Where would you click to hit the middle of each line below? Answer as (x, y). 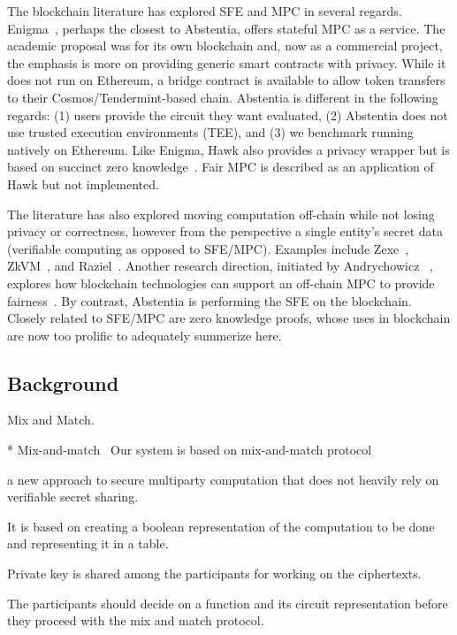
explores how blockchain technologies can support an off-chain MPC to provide (221, 283)
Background (63, 383)
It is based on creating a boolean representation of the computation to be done (221, 526)
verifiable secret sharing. (73, 497)
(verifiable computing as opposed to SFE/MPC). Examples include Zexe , (208, 248)
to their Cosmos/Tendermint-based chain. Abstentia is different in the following (223, 97)
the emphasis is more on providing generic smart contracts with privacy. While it (227, 62)
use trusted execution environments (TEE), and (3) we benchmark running (210, 132)
